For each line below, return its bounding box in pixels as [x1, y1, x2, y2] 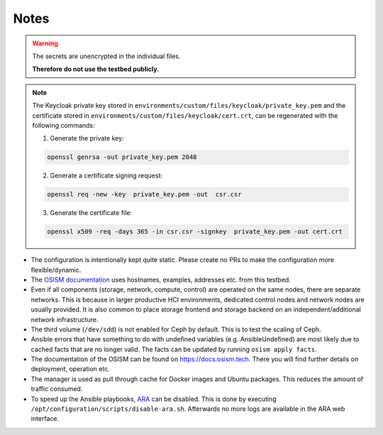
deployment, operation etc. [30, 365, 110, 373]
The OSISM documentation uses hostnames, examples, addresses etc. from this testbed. [30, 275, 291, 284]
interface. [30, 414, 60, 423]
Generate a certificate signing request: [50, 171, 163, 180]
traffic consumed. [30, 385, 83, 393]
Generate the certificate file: [50, 209, 133, 217]
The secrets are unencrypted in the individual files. [32, 52, 181, 60]
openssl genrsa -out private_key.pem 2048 [47, 153, 197, 161]
